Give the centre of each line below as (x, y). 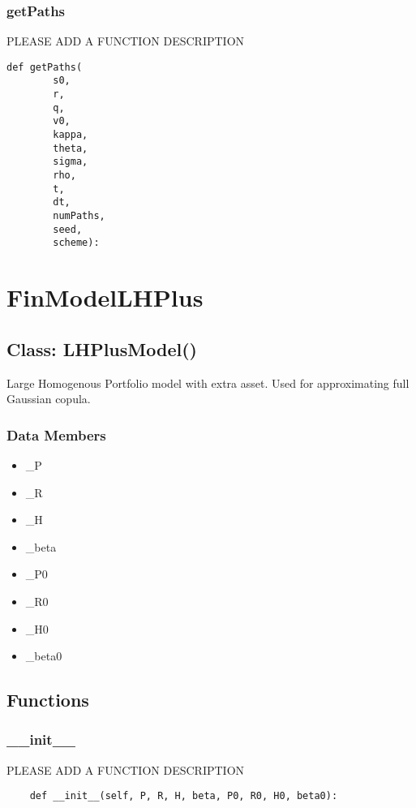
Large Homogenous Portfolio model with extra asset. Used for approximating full (208, 383)
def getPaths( (45, 67)
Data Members (56, 434)
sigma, (71, 162)
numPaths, (79, 216)
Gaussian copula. (49, 399)
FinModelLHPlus (105, 297)
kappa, (71, 135)
